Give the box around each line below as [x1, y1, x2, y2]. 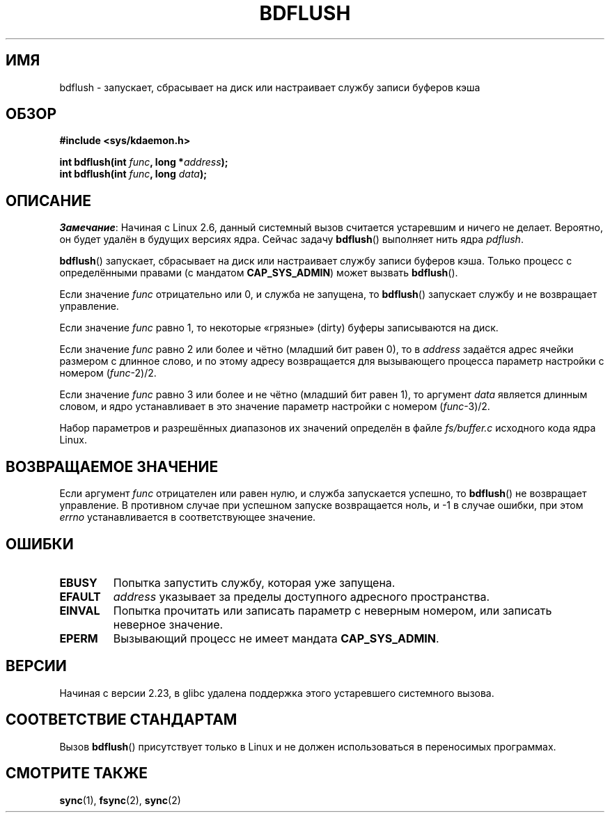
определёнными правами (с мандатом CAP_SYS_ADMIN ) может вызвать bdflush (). [59, 267, 458, 279]
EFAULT [59, 589, 101, 604]
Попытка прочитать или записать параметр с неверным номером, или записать [113, 603, 552, 618]
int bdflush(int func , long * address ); [59, 156, 228, 168]
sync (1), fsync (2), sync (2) [59, 794, 181, 806]
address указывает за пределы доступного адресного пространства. [113, 589, 490, 604]
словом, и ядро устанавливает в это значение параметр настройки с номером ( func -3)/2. [59, 400, 490, 413]
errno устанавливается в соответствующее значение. [59, 511, 316, 524]
